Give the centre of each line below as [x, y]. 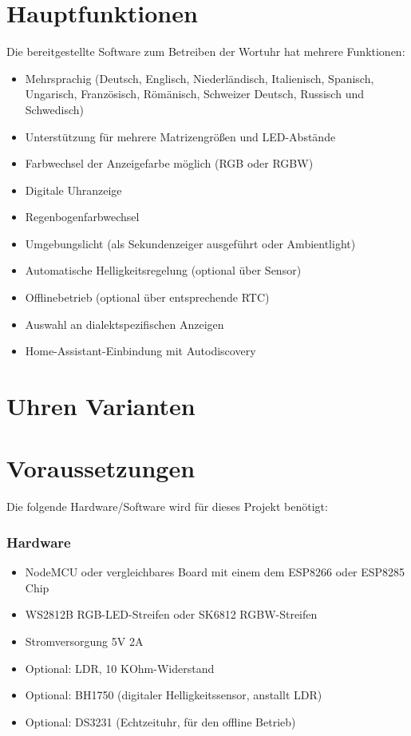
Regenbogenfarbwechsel [82, 217]
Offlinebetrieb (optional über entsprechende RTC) [147, 297]
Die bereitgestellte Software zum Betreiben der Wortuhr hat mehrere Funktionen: [206, 51]
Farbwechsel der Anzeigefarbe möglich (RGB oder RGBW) [169, 163]
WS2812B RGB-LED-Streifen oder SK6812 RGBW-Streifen [171, 614]
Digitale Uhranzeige [73, 190]
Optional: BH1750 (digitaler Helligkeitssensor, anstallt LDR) [174, 695]
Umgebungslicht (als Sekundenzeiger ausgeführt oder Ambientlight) [190, 243]
